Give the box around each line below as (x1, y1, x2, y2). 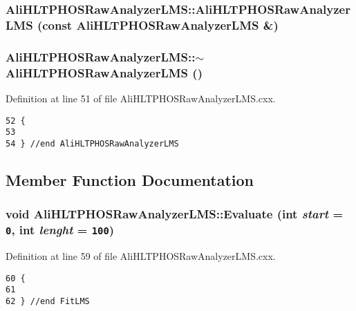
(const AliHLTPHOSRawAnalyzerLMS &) (37, 16, 279, 33)
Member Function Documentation (6, 169, 254, 190)
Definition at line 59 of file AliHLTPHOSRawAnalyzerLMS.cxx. (6, 248, 276, 263)
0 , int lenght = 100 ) (6, 221, 115, 238)
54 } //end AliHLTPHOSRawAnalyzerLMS (6, 138, 179, 149)
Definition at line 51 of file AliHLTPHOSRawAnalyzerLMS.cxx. (6, 91, 276, 105)
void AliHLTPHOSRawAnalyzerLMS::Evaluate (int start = (6, 205, 344, 223)
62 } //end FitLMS (6, 296, 90, 306)
